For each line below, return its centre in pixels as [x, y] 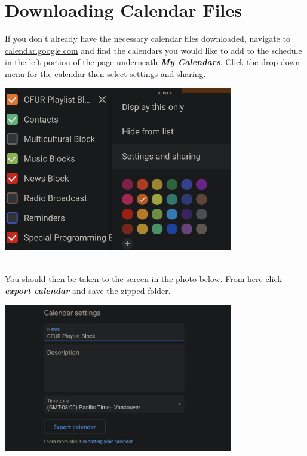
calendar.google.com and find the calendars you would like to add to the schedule [153, 50]
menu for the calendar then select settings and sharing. [105, 73]
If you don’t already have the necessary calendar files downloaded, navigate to [148, 39]
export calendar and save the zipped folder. [88, 290]
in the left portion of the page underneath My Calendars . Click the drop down [153, 62]
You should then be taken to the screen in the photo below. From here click [143, 279]
